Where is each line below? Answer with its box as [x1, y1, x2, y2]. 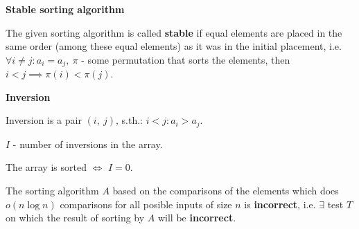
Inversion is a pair [6, 113, 82, 127]
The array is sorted [6, 160, 87, 174]
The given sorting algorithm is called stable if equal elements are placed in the [6, 25, 342, 39]
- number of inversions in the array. [12, 136, 163, 151]
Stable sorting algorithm [6, 2, 125, 16]
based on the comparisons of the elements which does [112, 183, 339, 198]
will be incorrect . [157, 210, 236, 225]
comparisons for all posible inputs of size [60, 196, 232, 211]
